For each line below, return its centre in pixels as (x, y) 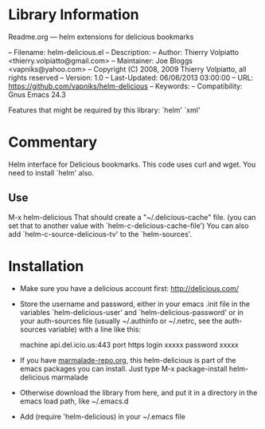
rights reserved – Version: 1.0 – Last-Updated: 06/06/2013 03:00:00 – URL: (131, 77)
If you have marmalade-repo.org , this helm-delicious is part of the (128, 360)
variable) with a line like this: (95, 329)
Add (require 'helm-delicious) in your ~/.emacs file (102, 416)
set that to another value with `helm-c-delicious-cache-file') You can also (129, 226)
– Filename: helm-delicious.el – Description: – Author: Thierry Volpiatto (124, 52)
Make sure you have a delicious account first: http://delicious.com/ (129, 288)
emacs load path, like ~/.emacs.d (74, 401)
